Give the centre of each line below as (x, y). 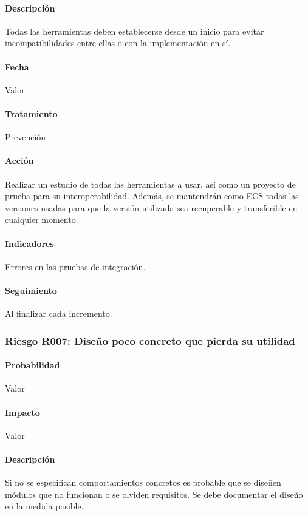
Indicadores (29, 243)
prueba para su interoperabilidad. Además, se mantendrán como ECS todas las (152, 196)
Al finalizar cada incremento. (59, 314)
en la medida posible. (44, 506)
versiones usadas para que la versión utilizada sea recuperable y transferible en (151, 207)
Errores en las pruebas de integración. (75, 266)
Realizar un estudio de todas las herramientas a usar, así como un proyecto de (150, 184)
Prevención (26, 137)
